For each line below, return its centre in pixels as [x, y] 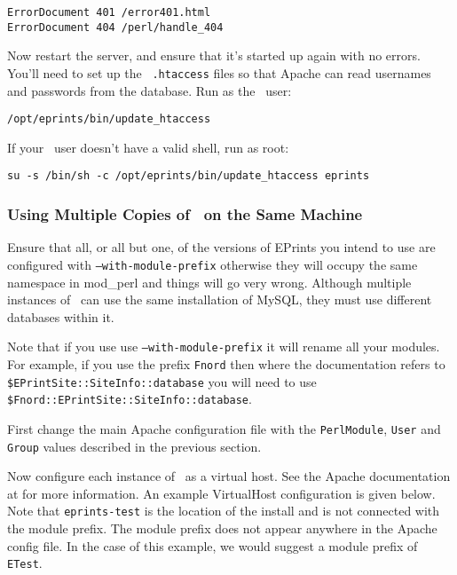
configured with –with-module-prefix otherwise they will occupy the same [213, 264]
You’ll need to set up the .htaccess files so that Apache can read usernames [219, 72]
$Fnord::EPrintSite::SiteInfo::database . [130, 399]
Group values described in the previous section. [134, 446]
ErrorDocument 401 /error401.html [109, 12]
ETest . [25, 563]
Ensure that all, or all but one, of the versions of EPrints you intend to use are [221, 247]
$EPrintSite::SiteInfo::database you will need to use [162, 381]
